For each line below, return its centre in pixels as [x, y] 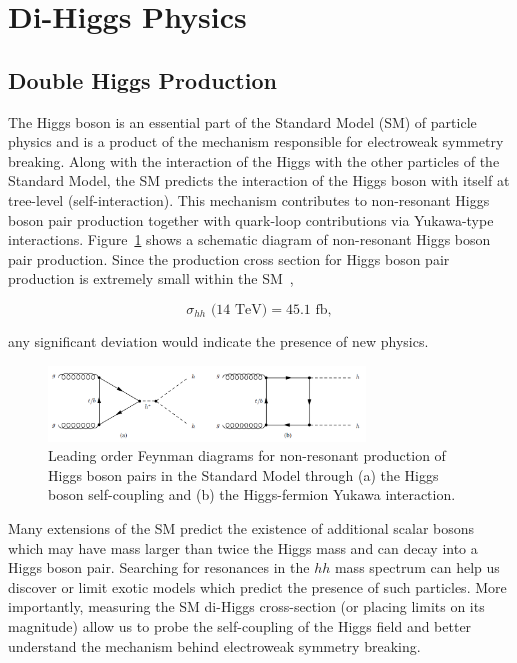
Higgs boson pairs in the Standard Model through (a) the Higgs [243, 474]
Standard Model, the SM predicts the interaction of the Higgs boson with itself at [259, 180]
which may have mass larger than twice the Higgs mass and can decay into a [243, 547]
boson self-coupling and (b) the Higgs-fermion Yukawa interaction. [252, 494]
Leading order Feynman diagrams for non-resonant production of [247, 455]
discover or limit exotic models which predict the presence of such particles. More [257, 586]
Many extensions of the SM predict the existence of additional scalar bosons [241, 527]
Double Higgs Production [142, 79]
